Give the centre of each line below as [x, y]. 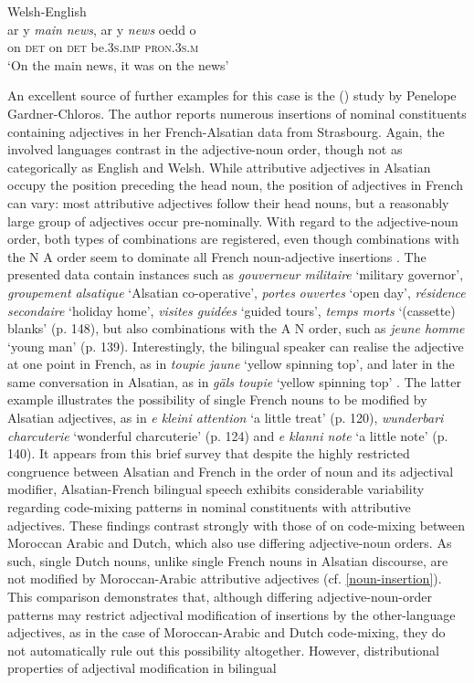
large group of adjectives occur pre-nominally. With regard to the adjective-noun [233, 221]
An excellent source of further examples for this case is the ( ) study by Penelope [232, 95]
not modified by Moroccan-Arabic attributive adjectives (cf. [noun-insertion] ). [225, 578]
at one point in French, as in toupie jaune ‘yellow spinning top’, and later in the [231, 364]
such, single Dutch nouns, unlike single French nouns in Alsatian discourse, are [228, 560]
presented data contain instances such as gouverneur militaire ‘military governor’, [236, 274]
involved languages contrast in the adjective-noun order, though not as [205, 149]
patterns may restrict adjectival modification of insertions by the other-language [232, 614]
